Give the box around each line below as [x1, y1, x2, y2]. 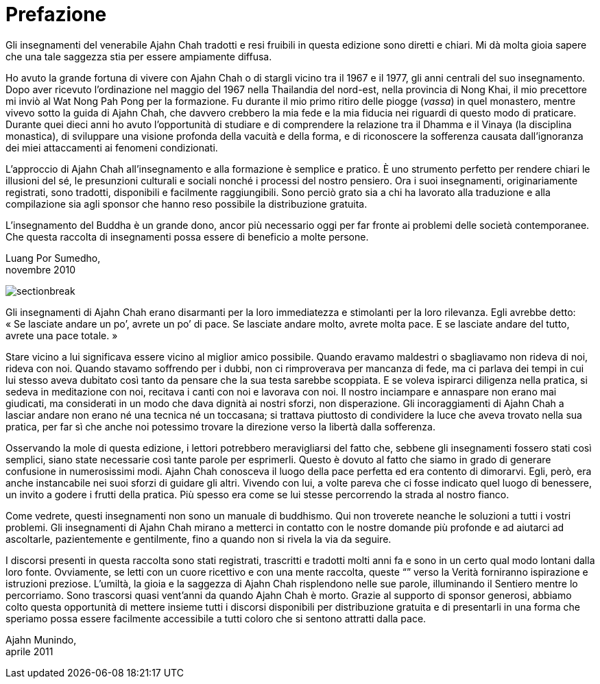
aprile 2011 [5, 645, 53, 657]
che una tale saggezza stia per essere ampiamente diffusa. [5, 50, 272, 62]
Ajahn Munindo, [5, 633, 77, 646]
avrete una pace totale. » [5, 329, 118, 341]
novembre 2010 [5, 263, 76, 276]
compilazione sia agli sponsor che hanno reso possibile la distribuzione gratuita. [5, 197, 368, 210]
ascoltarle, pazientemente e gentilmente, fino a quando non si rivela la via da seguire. [5, 533, 392, 545]
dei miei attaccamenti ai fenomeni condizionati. [5, 141, 218, 154]
